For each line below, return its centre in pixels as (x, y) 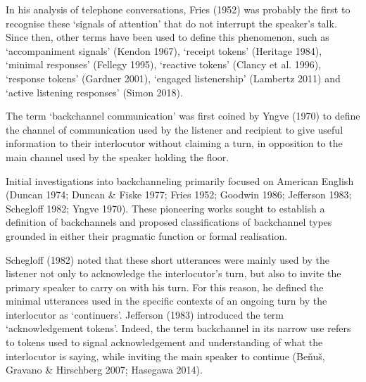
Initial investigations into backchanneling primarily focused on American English (180, 180)
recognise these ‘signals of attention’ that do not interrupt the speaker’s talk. (171, 23)
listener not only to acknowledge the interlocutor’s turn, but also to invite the (173, 273)
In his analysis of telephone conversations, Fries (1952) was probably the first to (178, 9)
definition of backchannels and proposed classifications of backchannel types (169, 222)
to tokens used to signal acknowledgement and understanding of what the (164, 342)
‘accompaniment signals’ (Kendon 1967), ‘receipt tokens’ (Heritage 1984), (164, 50)
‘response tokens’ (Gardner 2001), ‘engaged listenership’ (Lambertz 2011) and (173, 78)
